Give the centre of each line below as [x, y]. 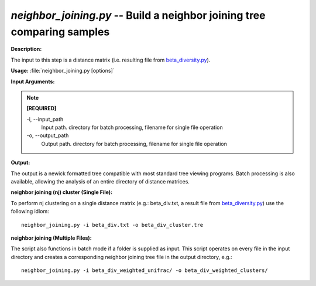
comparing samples [60, 32]
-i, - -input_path [45, 119]
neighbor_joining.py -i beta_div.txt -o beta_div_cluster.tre [112, 225]
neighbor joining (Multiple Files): [51, 238]
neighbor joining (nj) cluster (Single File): [62, 192]
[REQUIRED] [42, 108]
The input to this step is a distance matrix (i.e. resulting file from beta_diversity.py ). [111, 60]
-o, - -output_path [48, 135]
